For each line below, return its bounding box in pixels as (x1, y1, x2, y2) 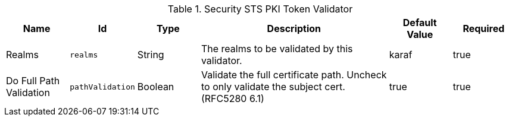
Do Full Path (6, 75, 60, 87)
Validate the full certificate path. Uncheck (201, 69, 387, 81)
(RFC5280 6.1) (201, 93, 264, 104)
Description (267, 23, 321, 34)
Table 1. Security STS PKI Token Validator (167, 3, 353, 15)
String (137, 49, 164, 60)
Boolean (137, 81, 174, 93)
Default (402, 17, 437, 28)
